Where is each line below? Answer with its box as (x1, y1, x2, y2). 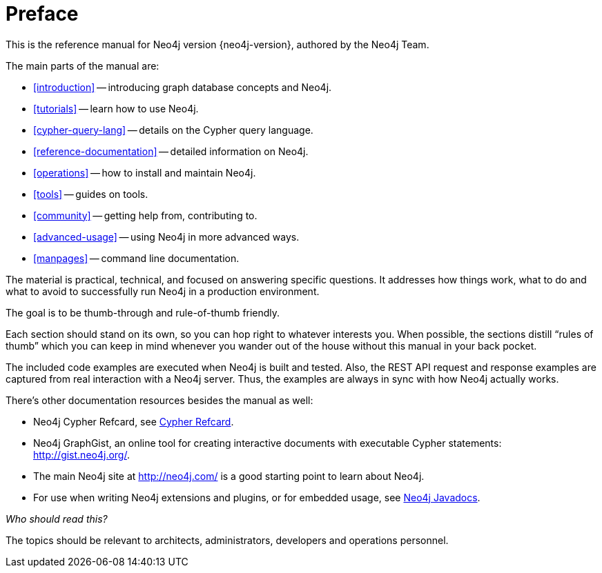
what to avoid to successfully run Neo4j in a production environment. (6, 285, 320, 297)
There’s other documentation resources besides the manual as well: (6, 394, 313, 406)
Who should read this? (6, 512, 108, 525)
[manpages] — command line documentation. (33, 252, 240, 264)
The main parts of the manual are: (6, 59, 159, 72)
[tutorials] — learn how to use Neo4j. (33, 102, 199, 114)
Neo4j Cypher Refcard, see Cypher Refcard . (33, 415, 234, 428)
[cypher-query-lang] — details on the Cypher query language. (33, 123, 313, 136)
